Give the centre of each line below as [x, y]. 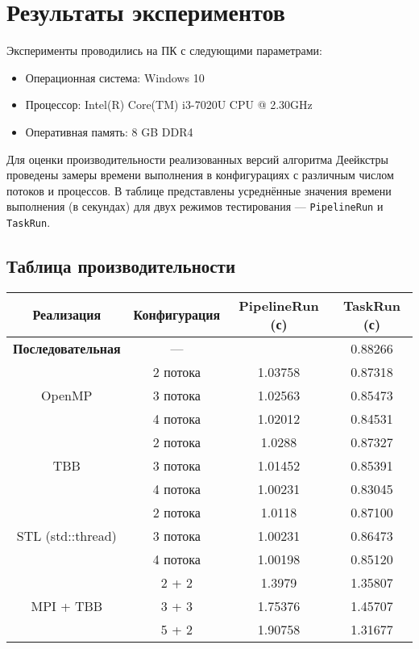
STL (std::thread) [66, 535]
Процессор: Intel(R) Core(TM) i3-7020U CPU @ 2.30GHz [169, 105]
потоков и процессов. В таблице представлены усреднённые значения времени [199, 190]
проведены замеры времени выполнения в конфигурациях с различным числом [200, 175]
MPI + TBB [67, 605]
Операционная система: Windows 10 [115, 77]
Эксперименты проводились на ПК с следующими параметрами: [165, 50]
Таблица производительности [121, 265]
